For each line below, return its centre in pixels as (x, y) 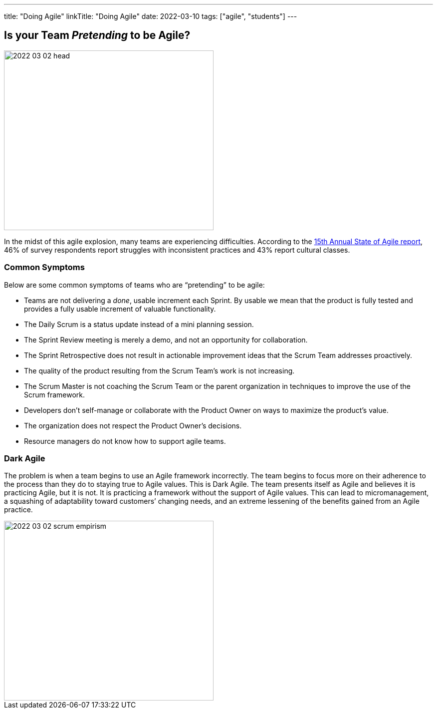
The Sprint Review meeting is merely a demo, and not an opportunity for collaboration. (166, 340)
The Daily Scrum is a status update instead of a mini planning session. (139, 324)
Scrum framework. (55, 394)
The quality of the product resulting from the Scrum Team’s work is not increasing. (159, 370)
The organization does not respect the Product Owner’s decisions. (133, 425)
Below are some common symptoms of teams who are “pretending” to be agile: (134, 285)
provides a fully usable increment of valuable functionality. (120, 309)
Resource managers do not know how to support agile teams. (125, 441)
